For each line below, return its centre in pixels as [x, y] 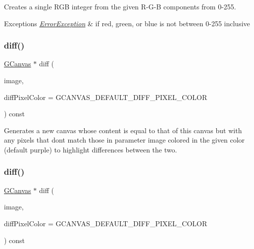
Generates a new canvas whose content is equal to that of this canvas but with [123, 130]
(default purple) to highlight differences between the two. [91, 149]
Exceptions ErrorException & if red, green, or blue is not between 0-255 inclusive [127, 23]
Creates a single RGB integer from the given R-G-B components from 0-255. [120, 6]
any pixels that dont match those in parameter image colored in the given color [125, 140]
